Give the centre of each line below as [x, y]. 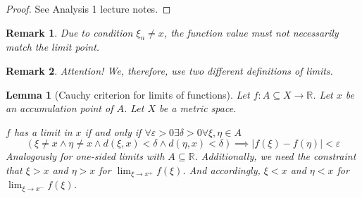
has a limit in [43, 131]
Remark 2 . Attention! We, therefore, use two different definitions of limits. [169, 70]
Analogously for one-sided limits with [85, 156]
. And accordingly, [221, 169]
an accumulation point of [60, 108]
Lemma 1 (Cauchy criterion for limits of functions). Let [128, 94]
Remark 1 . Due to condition [69, 32]
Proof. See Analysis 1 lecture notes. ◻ [88, 8]
